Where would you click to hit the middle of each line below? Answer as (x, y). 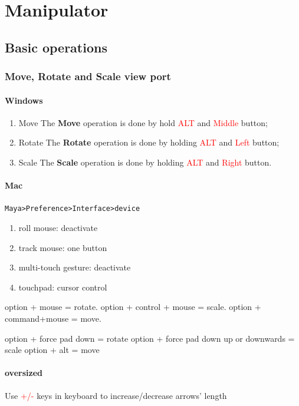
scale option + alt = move (52, 350)
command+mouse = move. (53, 318)
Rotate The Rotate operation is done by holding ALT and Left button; (149, 142)
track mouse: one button (63, 247)
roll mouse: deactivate (58, 228)
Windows (24, 100)
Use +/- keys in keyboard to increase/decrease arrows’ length (116, 395)
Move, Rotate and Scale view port (88, 76)
